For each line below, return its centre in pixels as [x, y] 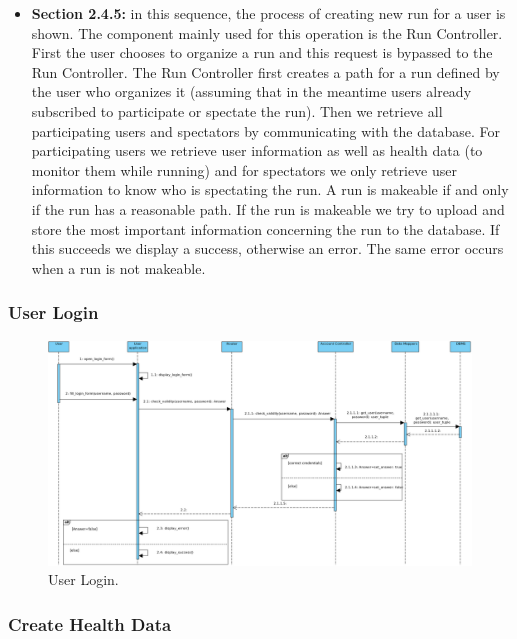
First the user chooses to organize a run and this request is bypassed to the [262, 52]
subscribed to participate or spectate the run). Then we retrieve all [237, 110]
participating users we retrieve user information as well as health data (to [257, 150]
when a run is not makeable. [118, 267]
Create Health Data [90, 623]
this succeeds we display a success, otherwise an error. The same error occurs [267, 248]
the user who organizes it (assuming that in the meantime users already [251, 91]
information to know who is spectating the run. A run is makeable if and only [270, 189]
